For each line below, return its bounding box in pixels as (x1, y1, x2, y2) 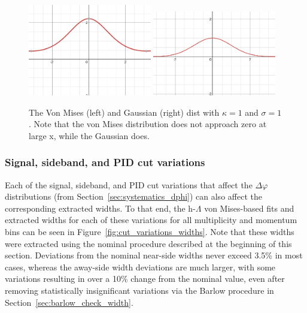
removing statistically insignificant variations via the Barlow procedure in (5, 284, 274, 297)
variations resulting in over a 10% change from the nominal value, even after (5, 272, 285, 285)
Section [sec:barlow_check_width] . (5, 296, 133, 308)
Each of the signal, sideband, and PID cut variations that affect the (5, 178, 253, 191)
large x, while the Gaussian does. (29, 129, 150, 142)
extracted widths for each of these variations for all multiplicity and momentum (5, 213, 297, 226)
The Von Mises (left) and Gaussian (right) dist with (29, 106, 220, 118)
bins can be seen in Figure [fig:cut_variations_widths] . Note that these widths (5, 225, 294, 238)
